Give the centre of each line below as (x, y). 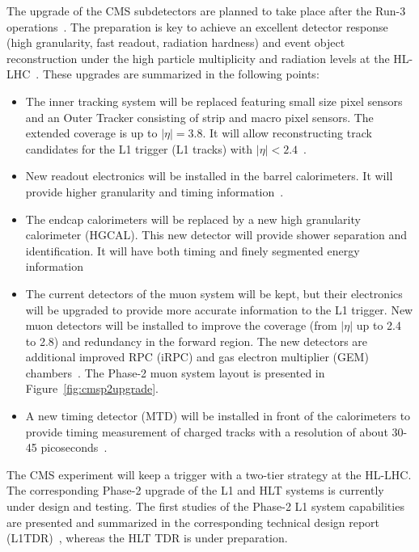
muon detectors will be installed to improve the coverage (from (181, 325)
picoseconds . (74, 447)
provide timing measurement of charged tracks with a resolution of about (207, 431)
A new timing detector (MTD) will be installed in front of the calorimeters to (218, 416)
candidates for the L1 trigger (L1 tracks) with (139, 148)
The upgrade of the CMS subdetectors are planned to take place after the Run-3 (206, 11)
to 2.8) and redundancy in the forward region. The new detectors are (197, 341)
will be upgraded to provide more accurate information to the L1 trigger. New (219, 309)
